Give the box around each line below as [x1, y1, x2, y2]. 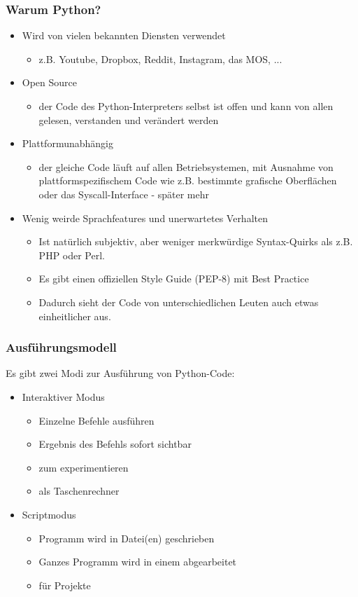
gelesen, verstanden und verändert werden [38, 112, 219, 127]
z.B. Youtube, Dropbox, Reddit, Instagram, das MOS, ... [38, 51, 282, 66]
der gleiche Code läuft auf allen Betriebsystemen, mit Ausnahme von [38, 159, 334, 174]
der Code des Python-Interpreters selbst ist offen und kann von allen [38, 99, 334, 113]
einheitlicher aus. [38, 308, 111, 323]
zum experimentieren [38, 460, 129, 474]
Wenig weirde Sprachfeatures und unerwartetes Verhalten [22, 210, 268, 225]
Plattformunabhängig [22, 136, 113, 151]
